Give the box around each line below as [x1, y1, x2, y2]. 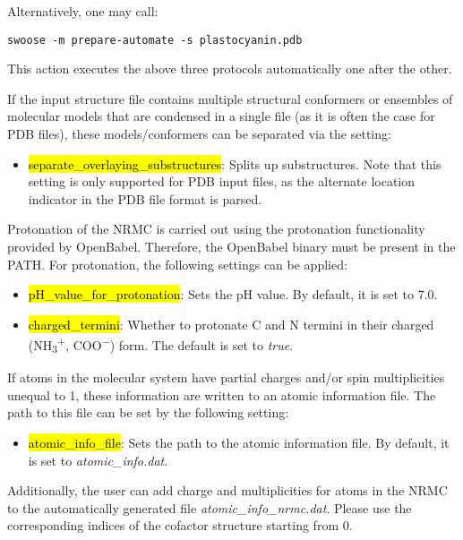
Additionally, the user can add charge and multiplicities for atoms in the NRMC [7, 481, 448, 500]
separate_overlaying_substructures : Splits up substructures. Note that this [28, 154, 442, 173]
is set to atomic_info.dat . [28, 450, 168, 469]
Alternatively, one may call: [7, 2, 159, 20]
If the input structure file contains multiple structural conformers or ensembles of [7, 89, 453, 107]
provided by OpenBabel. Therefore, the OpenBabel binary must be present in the [7, 237, 456, 255]
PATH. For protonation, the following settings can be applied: [7, 254, 347, 273]
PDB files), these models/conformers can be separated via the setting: [7, 124, 391, 143]
